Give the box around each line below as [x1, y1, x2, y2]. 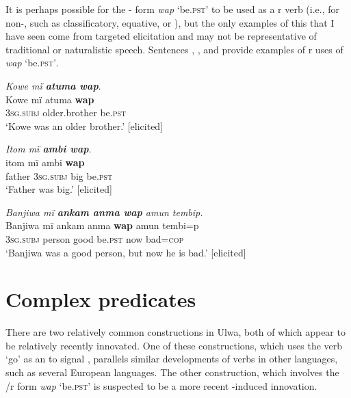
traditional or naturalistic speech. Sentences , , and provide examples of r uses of [5, 42, 343, 56]
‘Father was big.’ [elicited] [5, 182, 112, 196]
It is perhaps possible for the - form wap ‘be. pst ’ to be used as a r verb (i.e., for [5, 2, 340, 16]
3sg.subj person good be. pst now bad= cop [5, 231, 184, 246]
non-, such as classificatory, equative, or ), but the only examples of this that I [5, 15, 335, 29]
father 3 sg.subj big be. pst [5, 168, 113, 183]
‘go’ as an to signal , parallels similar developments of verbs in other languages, [5, 351, 338, 366]
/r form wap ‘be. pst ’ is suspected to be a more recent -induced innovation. [5, 378, 317, 393]
